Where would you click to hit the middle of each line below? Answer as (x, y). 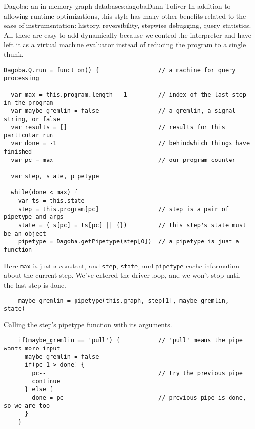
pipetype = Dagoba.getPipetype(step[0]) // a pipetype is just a (128, 242)
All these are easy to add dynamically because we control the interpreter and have (127, 35)
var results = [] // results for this (118, 127)
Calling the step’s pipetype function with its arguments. (88, 324)
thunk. (14, 54)
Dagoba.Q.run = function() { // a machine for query (120, 70)
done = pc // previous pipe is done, (139, 398)
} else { (39, 389)
